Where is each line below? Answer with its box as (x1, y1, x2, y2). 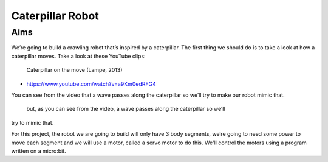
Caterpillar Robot (11, 9, 100, 23)
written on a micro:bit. (11, 147, 66, 155)
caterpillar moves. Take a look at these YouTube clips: (11, 52, 146, 60)
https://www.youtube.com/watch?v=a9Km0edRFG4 (26, 80, 156, 88)
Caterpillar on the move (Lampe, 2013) (26, 66, 123, 74)
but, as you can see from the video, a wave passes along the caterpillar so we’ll (26, 105, 225, 113)
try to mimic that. (11, 119, 54, 126)
